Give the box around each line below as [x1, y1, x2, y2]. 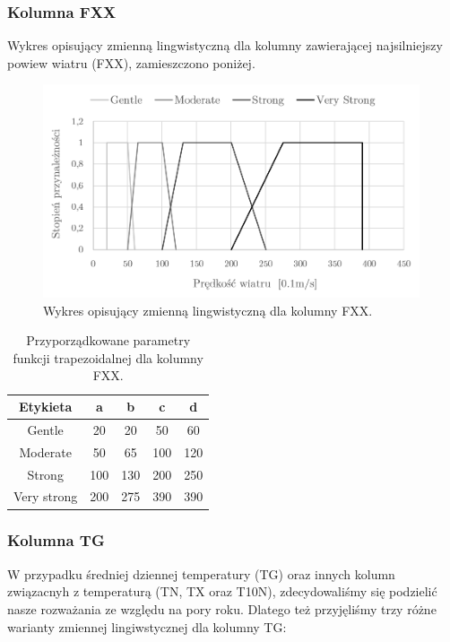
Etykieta [19, 397, 73, 416]
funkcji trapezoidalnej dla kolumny [13, 348, 203, 367]
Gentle [27, 420, 64, 438]
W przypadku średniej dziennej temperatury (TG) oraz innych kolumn [7, 564, 395, 583]
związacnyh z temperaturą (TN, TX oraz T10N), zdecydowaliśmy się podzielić [7, 582, 437, 601]
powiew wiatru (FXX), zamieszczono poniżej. [7, 53, 255, 72]
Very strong [13, 487, 78, 506]
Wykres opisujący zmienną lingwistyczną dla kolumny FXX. [43, 300, 373, 319]
